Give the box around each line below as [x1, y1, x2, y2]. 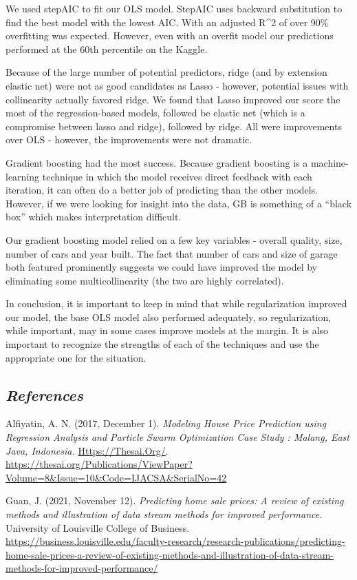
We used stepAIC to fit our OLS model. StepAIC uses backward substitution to [6, 1, 343, 15]
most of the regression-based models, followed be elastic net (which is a [6, 105, 305, 120]
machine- [310, 155, 349, 169]
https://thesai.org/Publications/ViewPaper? [6, 457, 193, 471]
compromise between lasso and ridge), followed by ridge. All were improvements [6, 118, 342, 133]
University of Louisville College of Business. [6, 520, 190, 535]
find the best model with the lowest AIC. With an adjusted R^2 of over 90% [6, 14, 329, 29]
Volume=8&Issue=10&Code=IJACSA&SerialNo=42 [6, 470, 227, 484]
